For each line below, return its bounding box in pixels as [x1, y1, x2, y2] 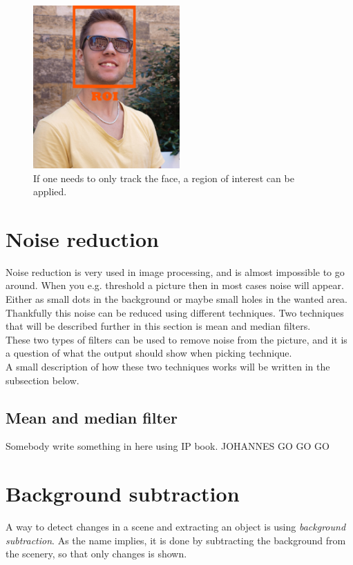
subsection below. [6, 373, 79, 387]
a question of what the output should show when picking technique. [6, 346, 292, 360]
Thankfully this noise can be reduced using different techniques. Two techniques [6, 305, 344, 319]
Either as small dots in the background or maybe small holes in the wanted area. [6, 292, 347, 306]
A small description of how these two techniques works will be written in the [6, 359, 330, 374]
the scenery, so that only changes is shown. [6, 546, 187, 561]
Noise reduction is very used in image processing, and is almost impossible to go [6, 264, 345, 279]
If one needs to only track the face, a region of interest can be [33, 170, 294, 185]
